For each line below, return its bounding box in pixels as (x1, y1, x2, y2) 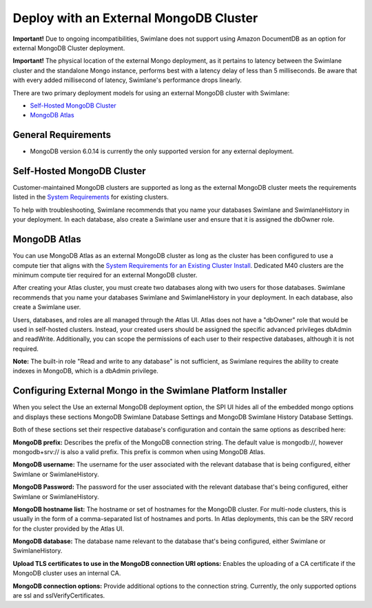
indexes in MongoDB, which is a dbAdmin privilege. (12, 366, 158, 375)
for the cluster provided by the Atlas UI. (12, 524, 125, 533)
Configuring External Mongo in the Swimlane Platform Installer (12, 385, 287, 397)
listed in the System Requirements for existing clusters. (12, 193, 169, 202)
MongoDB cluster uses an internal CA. (12, 569, 121, 578)
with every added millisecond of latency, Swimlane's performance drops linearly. (12, 76, 242, 84)
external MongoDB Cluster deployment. (12, 43, 125, 52)
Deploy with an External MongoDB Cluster (12, 10, 258, 26)
